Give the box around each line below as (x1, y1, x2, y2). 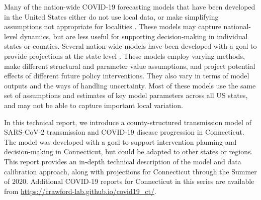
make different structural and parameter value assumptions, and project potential (4, 60, 255, 71)
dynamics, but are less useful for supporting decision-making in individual (20, 31, 248, 41)
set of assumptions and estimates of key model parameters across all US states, (4, 90, 248, 101)
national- (223, 21, 251, 32)
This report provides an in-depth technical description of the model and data (4, 156, 241, 166)
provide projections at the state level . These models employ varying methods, (4, 50, 245, 61)
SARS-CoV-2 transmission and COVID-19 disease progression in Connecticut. (4, 127, 244, 137)
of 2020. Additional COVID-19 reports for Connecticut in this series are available (4, 176, 254, 186)
